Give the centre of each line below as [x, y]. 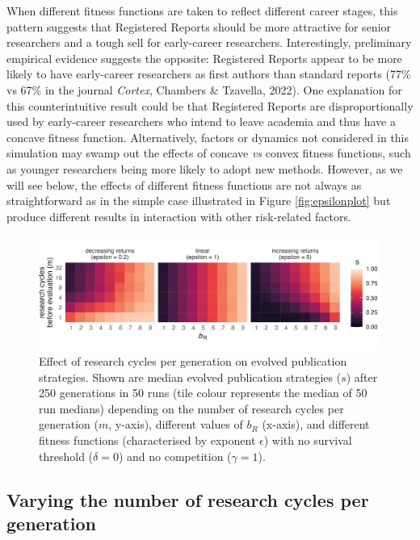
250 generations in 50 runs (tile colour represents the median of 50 [203, 393]
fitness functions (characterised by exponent [147, 440]
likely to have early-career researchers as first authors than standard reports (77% [209, 74]
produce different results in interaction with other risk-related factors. [179, 216]
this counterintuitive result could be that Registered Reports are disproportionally [210, 105]
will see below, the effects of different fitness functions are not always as [184, 184]
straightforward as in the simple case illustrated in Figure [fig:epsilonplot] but [199, 201]
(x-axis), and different [316, 424]
